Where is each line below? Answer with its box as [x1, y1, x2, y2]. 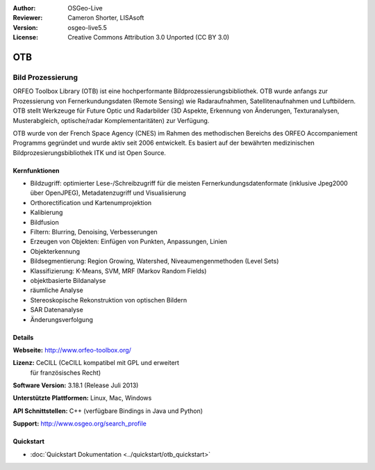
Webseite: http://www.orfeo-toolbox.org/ [12, 346, 132, 354]
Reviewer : [12, 14, 43, 22]
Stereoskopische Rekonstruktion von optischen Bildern [30, 295, 187, 304]
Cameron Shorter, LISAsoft [67, 14, 144, 22]
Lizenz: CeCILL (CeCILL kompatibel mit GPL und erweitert [12, 359, 180, 367]
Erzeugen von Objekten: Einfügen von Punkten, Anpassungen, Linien [30, 237, 228, 246]
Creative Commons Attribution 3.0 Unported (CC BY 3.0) [67, 33, 230, 42]
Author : [12, 4, 36, 12]
